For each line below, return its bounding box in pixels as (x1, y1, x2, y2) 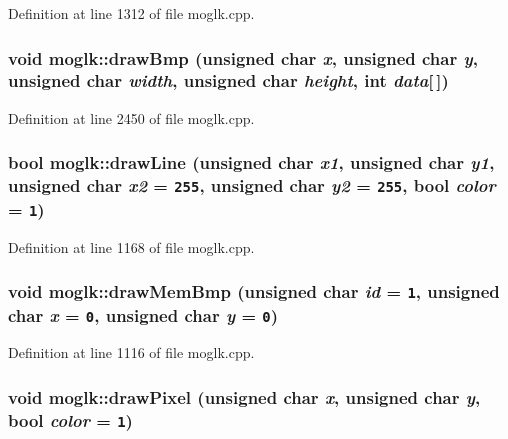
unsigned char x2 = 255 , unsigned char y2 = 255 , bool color (8, 173, 496, 198)
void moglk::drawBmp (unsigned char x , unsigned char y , (8, 45, 478, 70)
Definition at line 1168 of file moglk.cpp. (8, 236, 255, 257)
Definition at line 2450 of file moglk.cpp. (8, 107, 255, 128)
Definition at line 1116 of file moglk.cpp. (8, 342, 255, 363)
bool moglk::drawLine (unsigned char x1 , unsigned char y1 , (8, 150, 495, 175)
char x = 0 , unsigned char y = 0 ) (8, 302, 278, 327)
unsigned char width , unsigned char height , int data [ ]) (8, 68, 449, 93)
